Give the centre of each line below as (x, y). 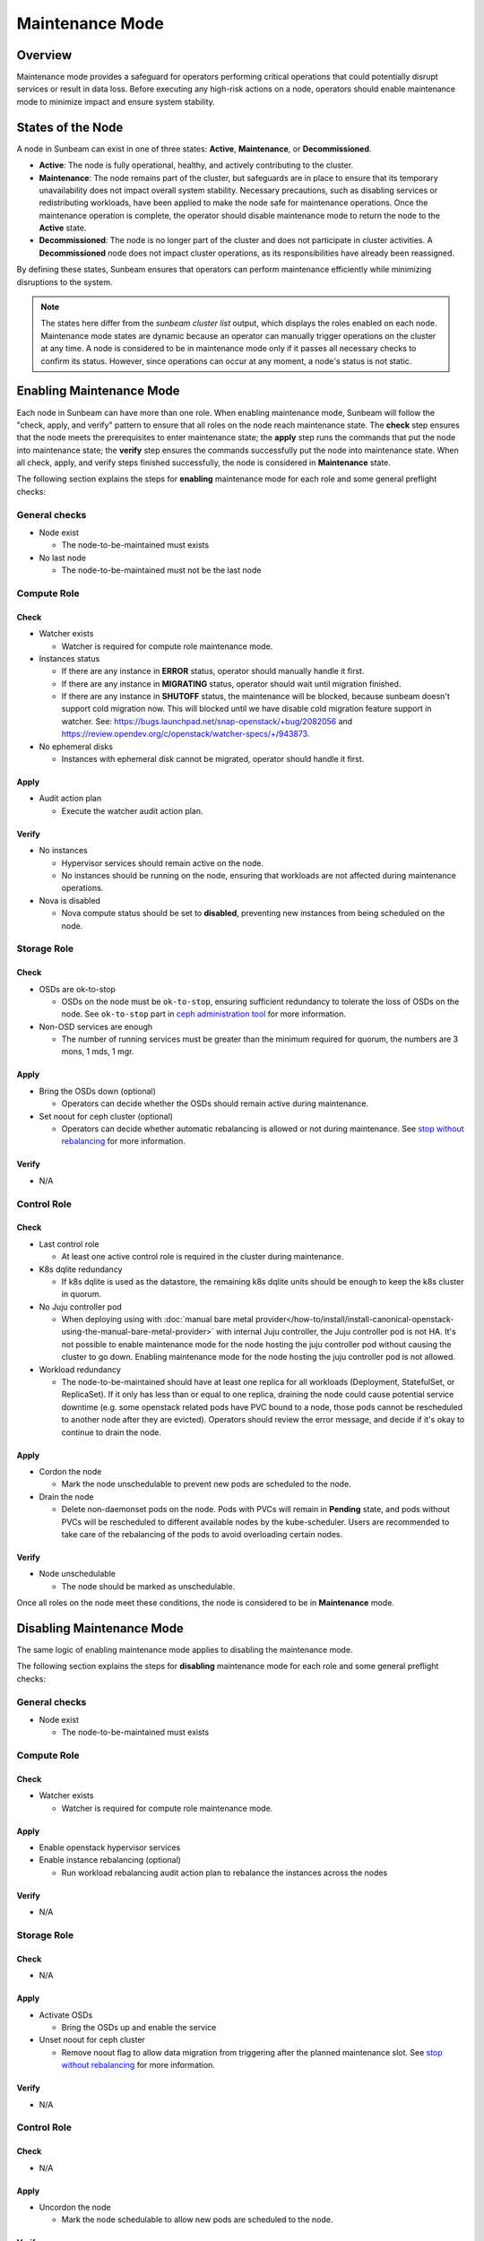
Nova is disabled (69, 900)
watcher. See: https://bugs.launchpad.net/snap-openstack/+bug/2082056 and (207, 721)
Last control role (69, 1244)
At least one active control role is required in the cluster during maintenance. (203, 1257)
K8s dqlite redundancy (81, 1269)
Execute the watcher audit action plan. (132, 810)
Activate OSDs (66, 2015)
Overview (44, 55)
